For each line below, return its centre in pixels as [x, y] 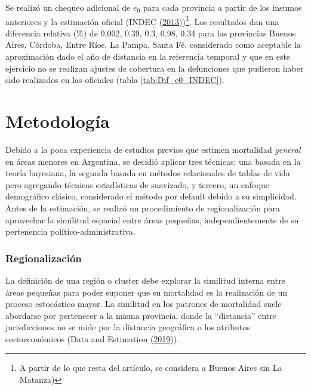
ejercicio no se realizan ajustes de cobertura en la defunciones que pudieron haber [155, 68]
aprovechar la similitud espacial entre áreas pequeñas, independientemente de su [152, 219]
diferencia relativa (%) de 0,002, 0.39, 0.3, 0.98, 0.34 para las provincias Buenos [151, 33]
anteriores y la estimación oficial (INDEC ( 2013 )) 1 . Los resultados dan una [142, 20]
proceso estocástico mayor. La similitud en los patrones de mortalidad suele [144, 304]
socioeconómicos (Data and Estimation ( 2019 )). [93, 338]
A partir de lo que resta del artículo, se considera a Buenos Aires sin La [151, 368]
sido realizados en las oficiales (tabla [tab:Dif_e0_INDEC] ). [115, 80]
